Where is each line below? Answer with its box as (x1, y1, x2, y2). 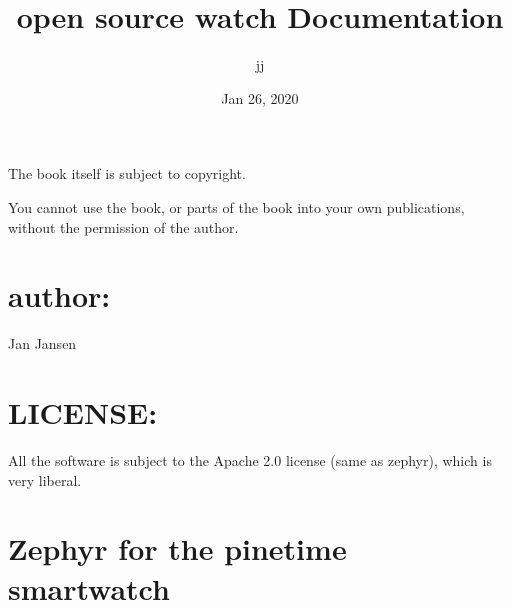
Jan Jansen (8, 333, 77, 354)
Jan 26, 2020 (221, 87, 299, 108)
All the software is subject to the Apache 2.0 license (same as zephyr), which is (8, 449, 492, 470)
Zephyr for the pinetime (8, 528, 347, 569)
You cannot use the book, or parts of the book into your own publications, (8, 196, 465, 217)
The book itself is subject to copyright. (8, 163, 246, 184)
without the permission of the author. (8, 216, 239, 237)
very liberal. (8, 469, 82, 490)
